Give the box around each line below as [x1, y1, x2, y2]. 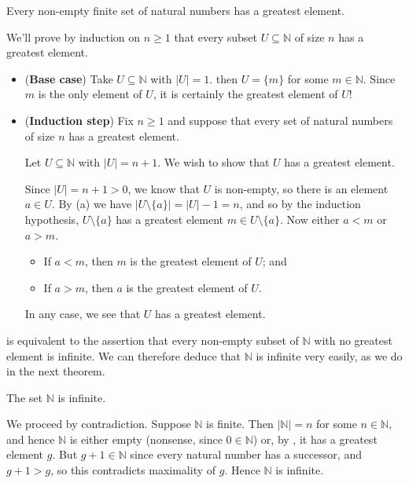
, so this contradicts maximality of [50, 462, 216, 478]
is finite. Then [206, 415, 274, 432]
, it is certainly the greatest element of [153, 86, 338, 102]
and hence [6, 430, 55, 447]
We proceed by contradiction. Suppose [6, 415, 191, 432]
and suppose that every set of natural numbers [168, 112, 393, 128]
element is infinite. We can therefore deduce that [6, 347, 241, 364]
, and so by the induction [239, 196, 361, 212]
